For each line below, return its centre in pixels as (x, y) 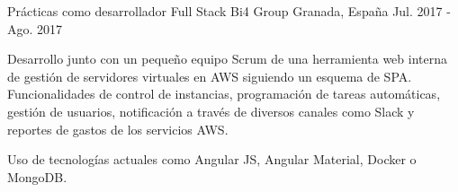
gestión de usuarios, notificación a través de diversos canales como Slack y (211, 111)
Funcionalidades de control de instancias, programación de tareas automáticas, (224, 94)
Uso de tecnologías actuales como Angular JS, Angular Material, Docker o (212, 159)
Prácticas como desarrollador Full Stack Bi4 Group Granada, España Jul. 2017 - (229, 11)
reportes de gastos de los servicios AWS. (118, 129)
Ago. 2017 (35, 28)
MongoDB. (37, 176)
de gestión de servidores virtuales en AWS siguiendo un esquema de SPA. (210, 76)
